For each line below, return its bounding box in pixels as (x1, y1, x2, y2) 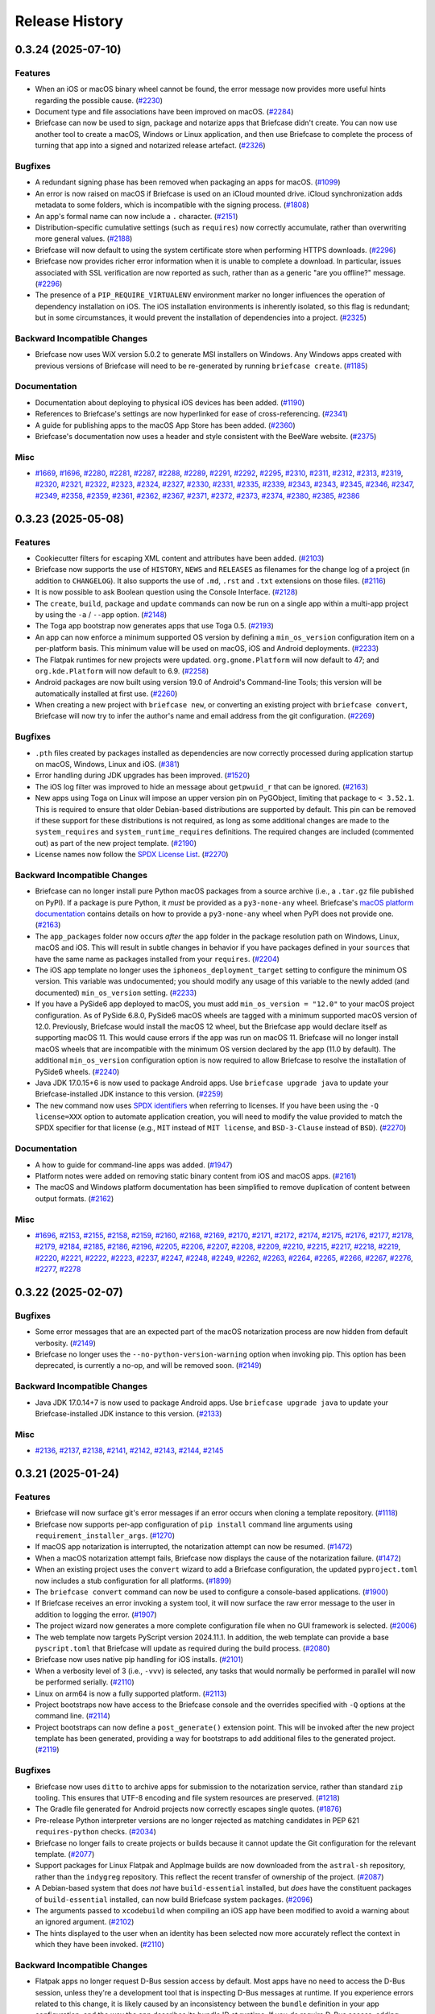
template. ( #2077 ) (35, 1849, 95, 1859)
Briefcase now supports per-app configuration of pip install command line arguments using (35, 1519, 354, 1529)
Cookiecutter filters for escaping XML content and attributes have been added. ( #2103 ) (35, 553, 325, 563)
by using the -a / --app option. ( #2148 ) (35, 609, 168, 620)
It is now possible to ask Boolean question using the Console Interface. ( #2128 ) (35, 587, 298, 597)
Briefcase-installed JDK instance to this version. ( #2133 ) (35, 1408, 222, 1418)
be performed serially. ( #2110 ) (35, 1677, 135, 1687)
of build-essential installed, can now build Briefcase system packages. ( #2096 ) (35, 1894, 313, 1904)
